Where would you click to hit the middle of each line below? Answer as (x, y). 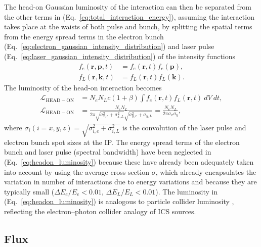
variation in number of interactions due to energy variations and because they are (130, 182)
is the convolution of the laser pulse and (184, 127)
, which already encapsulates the (206, 171)
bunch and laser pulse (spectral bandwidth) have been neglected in (108, 152)
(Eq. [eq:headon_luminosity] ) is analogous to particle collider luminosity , (119, 201)
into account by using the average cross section (77, 171)
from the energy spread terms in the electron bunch (84, 36)
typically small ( (29, 191)
